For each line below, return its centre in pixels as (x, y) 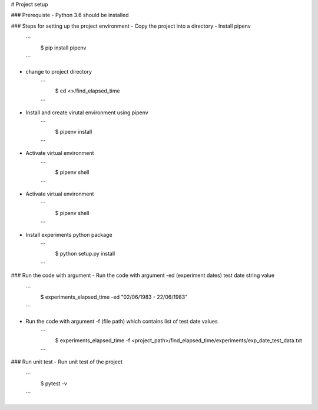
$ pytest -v (54, 383)
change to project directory (59, 72)
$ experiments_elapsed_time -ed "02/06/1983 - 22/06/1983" (114, 297)
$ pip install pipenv (63, 48)
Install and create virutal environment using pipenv (87, 113)
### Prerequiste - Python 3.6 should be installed (70, 15)
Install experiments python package (69, 234)
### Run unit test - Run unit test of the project (67, 362)
